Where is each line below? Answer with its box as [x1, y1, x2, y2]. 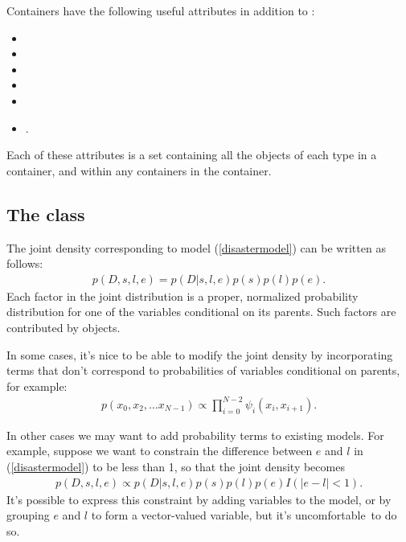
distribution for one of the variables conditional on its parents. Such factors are [6, 303, 396, 320]
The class [6, 201, 85, 226]
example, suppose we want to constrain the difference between [6, 442, 313, 459]
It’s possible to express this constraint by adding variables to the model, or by [6, 491, 392, 507]
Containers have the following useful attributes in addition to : [6, 2, 315, 18]
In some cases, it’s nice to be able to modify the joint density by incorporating [6, 346, 393, 363]
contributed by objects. [6, 318, 121, 335]
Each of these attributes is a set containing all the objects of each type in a [6, 146, 377, 163]
